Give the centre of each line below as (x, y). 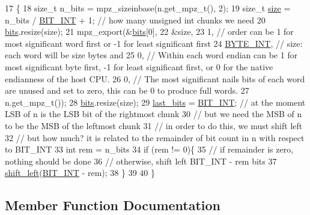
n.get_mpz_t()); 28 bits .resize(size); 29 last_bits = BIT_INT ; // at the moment (155, 102)
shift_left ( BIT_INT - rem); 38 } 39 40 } (80, 173)
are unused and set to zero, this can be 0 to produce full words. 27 (127, 90)
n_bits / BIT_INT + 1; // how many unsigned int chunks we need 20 (135, 20)
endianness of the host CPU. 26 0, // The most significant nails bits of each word (155, 78)
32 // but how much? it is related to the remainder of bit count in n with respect (155, 137)
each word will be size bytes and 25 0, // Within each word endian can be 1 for (151, 55)
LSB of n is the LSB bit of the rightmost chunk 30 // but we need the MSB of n (153, 114)
